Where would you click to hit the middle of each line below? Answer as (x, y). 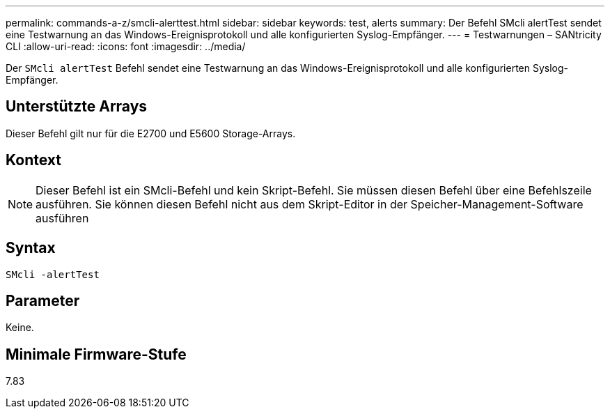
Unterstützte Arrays (77, 107)
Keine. (20, 328)
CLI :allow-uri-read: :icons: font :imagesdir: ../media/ (126, 46)
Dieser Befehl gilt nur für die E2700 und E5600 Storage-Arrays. (151, 133)
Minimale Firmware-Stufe (96, 354)
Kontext (33, 160)
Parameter (43, 300)
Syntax (31, 248)
